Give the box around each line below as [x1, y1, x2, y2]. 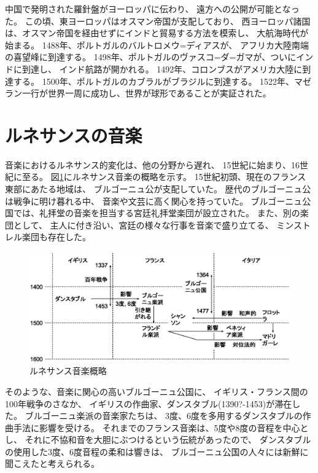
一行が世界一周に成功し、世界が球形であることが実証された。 [21, 87, 271, 100]
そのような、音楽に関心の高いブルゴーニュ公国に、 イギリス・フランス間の [5, 385, 308, 397]
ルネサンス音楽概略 [29, 364, 107, 377]
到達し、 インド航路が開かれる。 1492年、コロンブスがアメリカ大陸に [21, 62, 303, 75]
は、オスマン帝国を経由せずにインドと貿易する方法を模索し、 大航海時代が [5, 26, 309, 39]
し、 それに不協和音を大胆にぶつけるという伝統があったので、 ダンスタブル [5, 433, 311, 446]
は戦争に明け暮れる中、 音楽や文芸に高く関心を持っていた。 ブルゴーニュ [5, 194, 303, 207]
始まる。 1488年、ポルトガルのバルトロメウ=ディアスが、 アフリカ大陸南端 [5, 38, 309, 51]
